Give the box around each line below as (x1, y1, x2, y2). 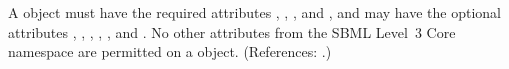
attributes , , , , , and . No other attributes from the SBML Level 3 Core (8, 21, 456, 42)
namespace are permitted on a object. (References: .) (8, 41, 332, 62)
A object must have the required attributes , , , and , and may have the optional (8, 2, 501, 22)
